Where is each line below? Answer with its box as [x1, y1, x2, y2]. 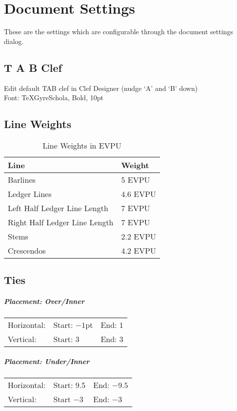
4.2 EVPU [121, 244, 157, 256]
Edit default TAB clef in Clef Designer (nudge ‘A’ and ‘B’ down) [4, 83, 198, 93]
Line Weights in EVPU [42, 139, 121, 151]
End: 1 [100, 319, 123, 331]
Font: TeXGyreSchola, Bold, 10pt [4, 92, 103, 103]
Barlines [8, 173, 36, 185]
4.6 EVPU [121, 188, 157, 199]
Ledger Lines [8, 188, 52, 199]
